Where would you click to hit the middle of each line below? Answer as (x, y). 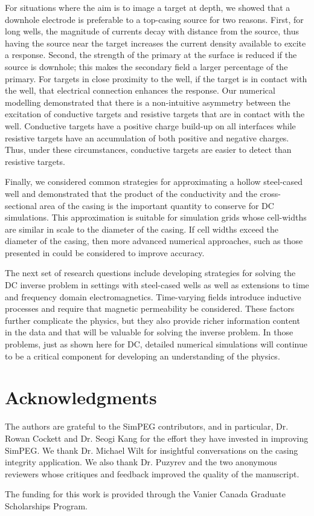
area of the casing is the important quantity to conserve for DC (157, 205)
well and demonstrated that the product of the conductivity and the (131, 193)
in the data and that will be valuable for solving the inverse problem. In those (149, 332)
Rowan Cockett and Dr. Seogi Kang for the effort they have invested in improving (157, 438)
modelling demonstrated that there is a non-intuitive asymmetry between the (148, 102)
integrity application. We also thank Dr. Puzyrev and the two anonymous (141, 462)
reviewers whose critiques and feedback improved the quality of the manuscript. (152, 473)
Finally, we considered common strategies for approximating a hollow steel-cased (154, 182)
